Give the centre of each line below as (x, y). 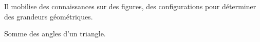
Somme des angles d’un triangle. (55, 34)
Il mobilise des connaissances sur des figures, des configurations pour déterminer (130, 6)
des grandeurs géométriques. (49, 16)
